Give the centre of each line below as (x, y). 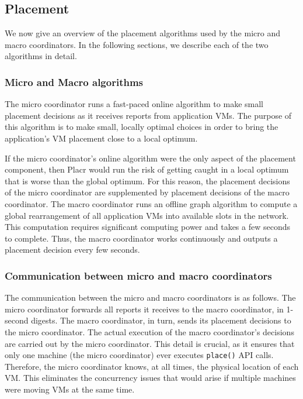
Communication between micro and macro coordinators (138, 275)
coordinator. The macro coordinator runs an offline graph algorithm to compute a (151, 203)
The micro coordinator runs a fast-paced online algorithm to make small (134, 104)
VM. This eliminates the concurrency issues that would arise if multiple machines (150, 378)
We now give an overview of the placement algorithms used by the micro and (142, 33)
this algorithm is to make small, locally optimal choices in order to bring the (142, 127)
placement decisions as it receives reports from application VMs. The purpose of (148, 115)
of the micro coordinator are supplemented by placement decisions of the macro (147, 192)
